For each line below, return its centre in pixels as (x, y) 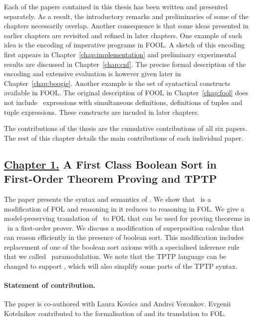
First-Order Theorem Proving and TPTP (111, 179)
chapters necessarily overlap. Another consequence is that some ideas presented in (126, 26)
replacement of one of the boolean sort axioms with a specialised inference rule (122, 246)
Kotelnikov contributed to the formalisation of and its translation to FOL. (115, 313)
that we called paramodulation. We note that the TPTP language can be (115, 256)
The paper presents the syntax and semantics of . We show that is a (107, 199)
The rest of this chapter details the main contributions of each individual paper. (124, 138)
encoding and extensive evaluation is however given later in (93, 74)
